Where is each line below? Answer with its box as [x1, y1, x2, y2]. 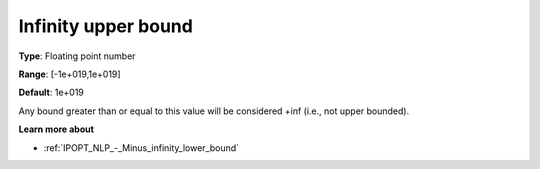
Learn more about [18, 123, 95, 135]
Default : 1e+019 [18, 86, 85, 99]
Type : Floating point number [18, 50, 136, 62]
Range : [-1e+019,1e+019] [18, 68, 121, 80]
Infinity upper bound [18, 15, 194, 37]
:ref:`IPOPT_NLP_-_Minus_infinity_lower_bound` [43, 141, 240, 154]
